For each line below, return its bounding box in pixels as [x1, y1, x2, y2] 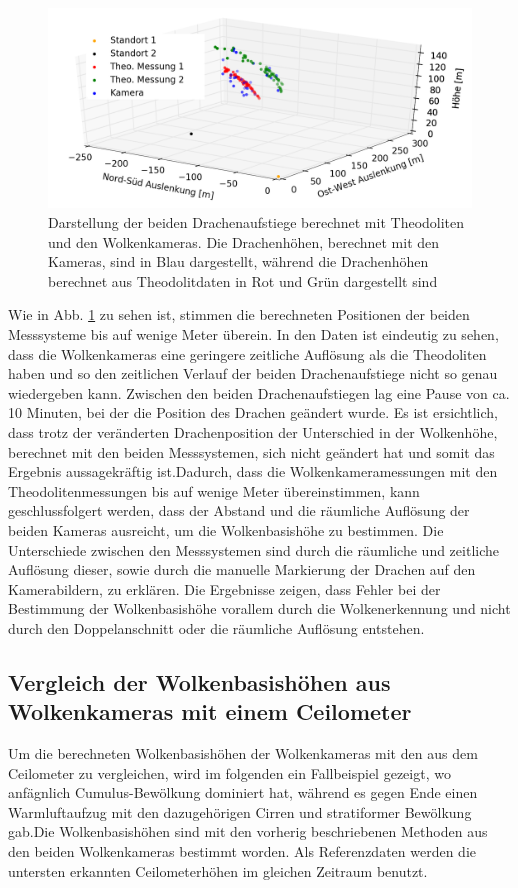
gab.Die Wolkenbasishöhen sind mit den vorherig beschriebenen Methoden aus [8, 821, 488, 842]
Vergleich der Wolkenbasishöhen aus [8, 666, 391, 697]
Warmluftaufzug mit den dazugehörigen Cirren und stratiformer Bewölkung [8, 801, 472, 822]
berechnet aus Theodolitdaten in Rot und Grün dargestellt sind [48, 270, 438, 291]
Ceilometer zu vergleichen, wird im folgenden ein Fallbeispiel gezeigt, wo [8, 762, 451, 783]
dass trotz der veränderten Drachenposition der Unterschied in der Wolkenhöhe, [8, 421, 498, 442]
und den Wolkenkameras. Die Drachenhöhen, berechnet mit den [48, 231, 440, 252]
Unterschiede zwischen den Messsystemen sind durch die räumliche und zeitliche [8, 539, 499, 560]
